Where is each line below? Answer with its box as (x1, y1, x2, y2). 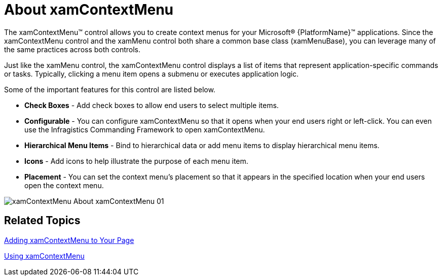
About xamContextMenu (4, 1, 174, 18)
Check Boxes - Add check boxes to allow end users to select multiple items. (24, 100, 279, 110)
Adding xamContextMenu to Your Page (4, 235, 134, 244)
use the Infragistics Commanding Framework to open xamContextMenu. (24, 125, 265, 134)
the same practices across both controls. (4, 45, 140, 54)
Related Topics (4, 214, 81, 227)
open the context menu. (24, 181, 104, 190)
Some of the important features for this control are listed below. (4, 85, 215, 94)
